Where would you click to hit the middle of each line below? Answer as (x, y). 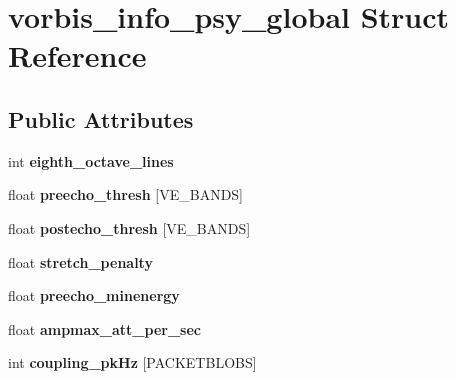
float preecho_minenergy (94, 295)
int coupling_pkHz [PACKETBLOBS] (132, 362)
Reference (77, 55)
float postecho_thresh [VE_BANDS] (129, 227)
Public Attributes (101, 118)
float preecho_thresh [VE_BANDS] (126, 194)
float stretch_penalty (80, 261)
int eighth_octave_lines (91, 160)
